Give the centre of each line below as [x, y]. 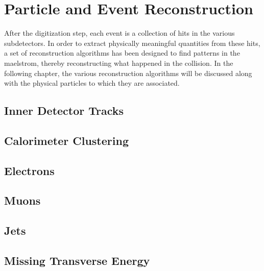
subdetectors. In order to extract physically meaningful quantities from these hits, [132, 43]
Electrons [29, 170]
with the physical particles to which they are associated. [92, 83]
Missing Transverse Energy [77, 260]
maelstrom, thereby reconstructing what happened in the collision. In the [119, 63]
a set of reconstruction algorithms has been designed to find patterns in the [122, 53]
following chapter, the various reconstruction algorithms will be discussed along [128, 73]
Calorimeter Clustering [66, 140]
